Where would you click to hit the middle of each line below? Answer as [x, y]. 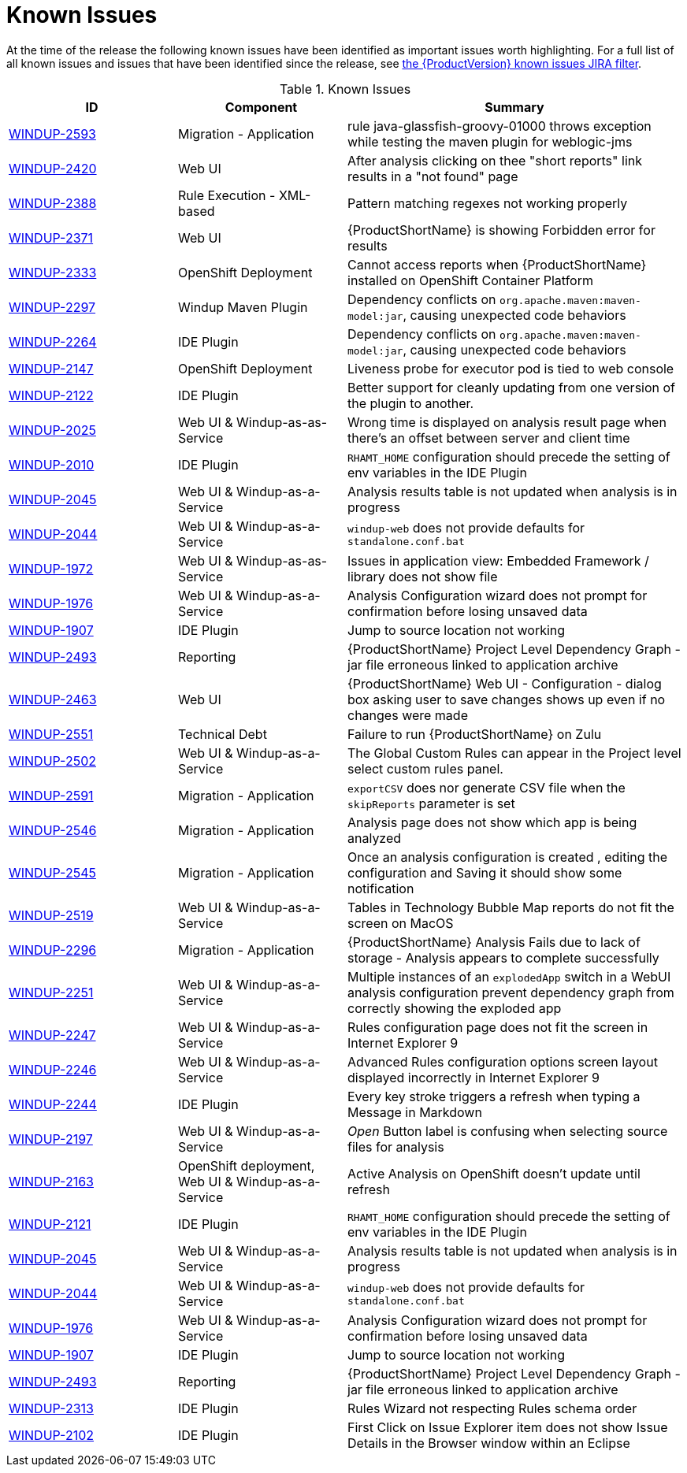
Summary [514, 107]
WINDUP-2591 [51, 795]
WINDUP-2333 [53, 272]
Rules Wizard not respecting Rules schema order [492, 1408]
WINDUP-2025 [52, 430]
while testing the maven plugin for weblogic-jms [490, 141]
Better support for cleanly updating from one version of [512, 387]
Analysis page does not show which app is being [492, 822]
